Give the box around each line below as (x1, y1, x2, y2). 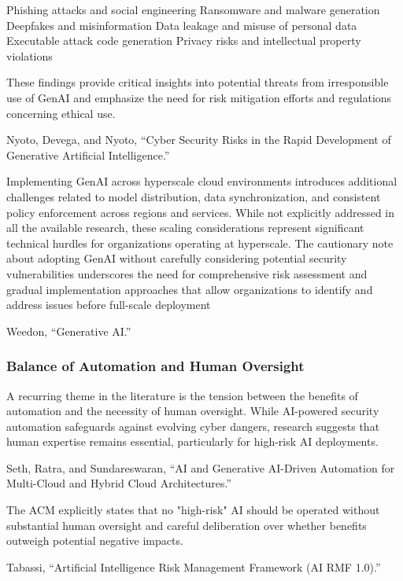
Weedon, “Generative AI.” (6, 322, 131, 339)
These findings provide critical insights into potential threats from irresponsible (6, 74, 389, 90)
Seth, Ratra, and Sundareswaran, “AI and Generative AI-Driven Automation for (6, 459, 395, 476)
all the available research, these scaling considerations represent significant (6, 219, 364, 236)
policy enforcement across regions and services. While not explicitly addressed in (6, 204, 395, 220)
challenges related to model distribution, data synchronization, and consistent (6, 188, 381, 204)
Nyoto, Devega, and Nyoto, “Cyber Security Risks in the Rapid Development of (6, 131, 391, 148)
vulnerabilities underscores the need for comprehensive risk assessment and (6, 265, 368, 281)
